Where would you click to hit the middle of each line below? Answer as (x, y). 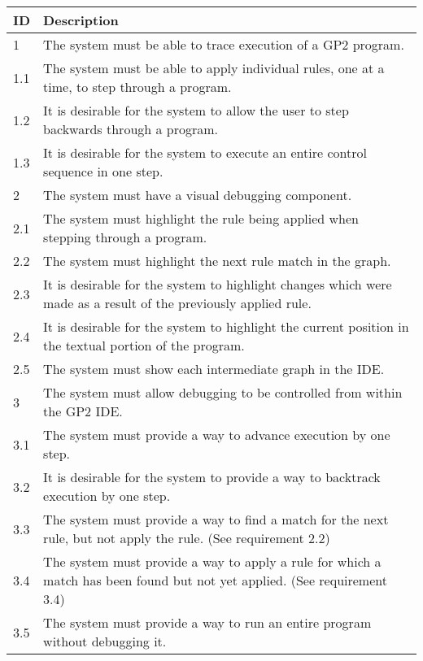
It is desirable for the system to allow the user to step (196, 110)
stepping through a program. (125, 237)
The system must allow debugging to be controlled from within (223, 392)
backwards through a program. (131, 129)
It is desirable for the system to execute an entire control (205, 152)
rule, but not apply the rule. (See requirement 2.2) (187, 538)
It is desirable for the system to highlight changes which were (218, 284)
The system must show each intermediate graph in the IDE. (214, 369)
